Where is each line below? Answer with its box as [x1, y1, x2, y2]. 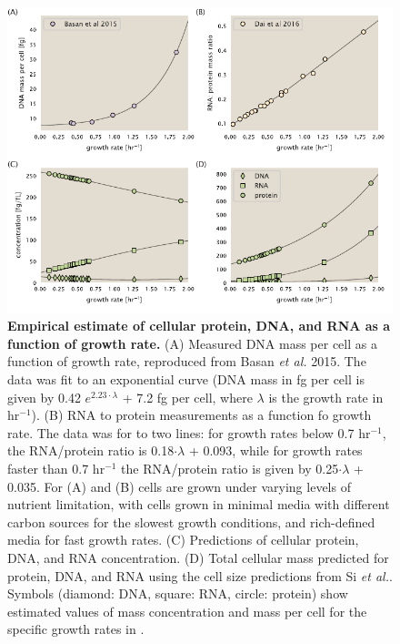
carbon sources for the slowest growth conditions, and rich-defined [7, 512, 375, 531]
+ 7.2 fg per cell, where [122, 387, 253, 406]
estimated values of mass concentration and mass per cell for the [7, 601, 367, 620]
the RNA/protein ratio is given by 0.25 [121, 458, 339, 477]
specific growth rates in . [7, 619, 145, 639]
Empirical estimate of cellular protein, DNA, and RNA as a [7, 316, 391, 335]
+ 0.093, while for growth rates [188, 441, 363, 460]
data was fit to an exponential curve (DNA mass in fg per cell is [7, 369, 365, 388]
